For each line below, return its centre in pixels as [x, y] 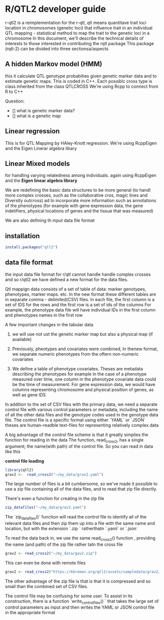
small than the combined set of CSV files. [47, 586]
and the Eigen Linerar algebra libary [41, 148]
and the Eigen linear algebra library [41, 181]
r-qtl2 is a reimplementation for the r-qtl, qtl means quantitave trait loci [76, 23]
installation [22, 236]
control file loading [25, 461]
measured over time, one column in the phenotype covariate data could [84, 379]
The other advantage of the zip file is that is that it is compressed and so [78, 581]
